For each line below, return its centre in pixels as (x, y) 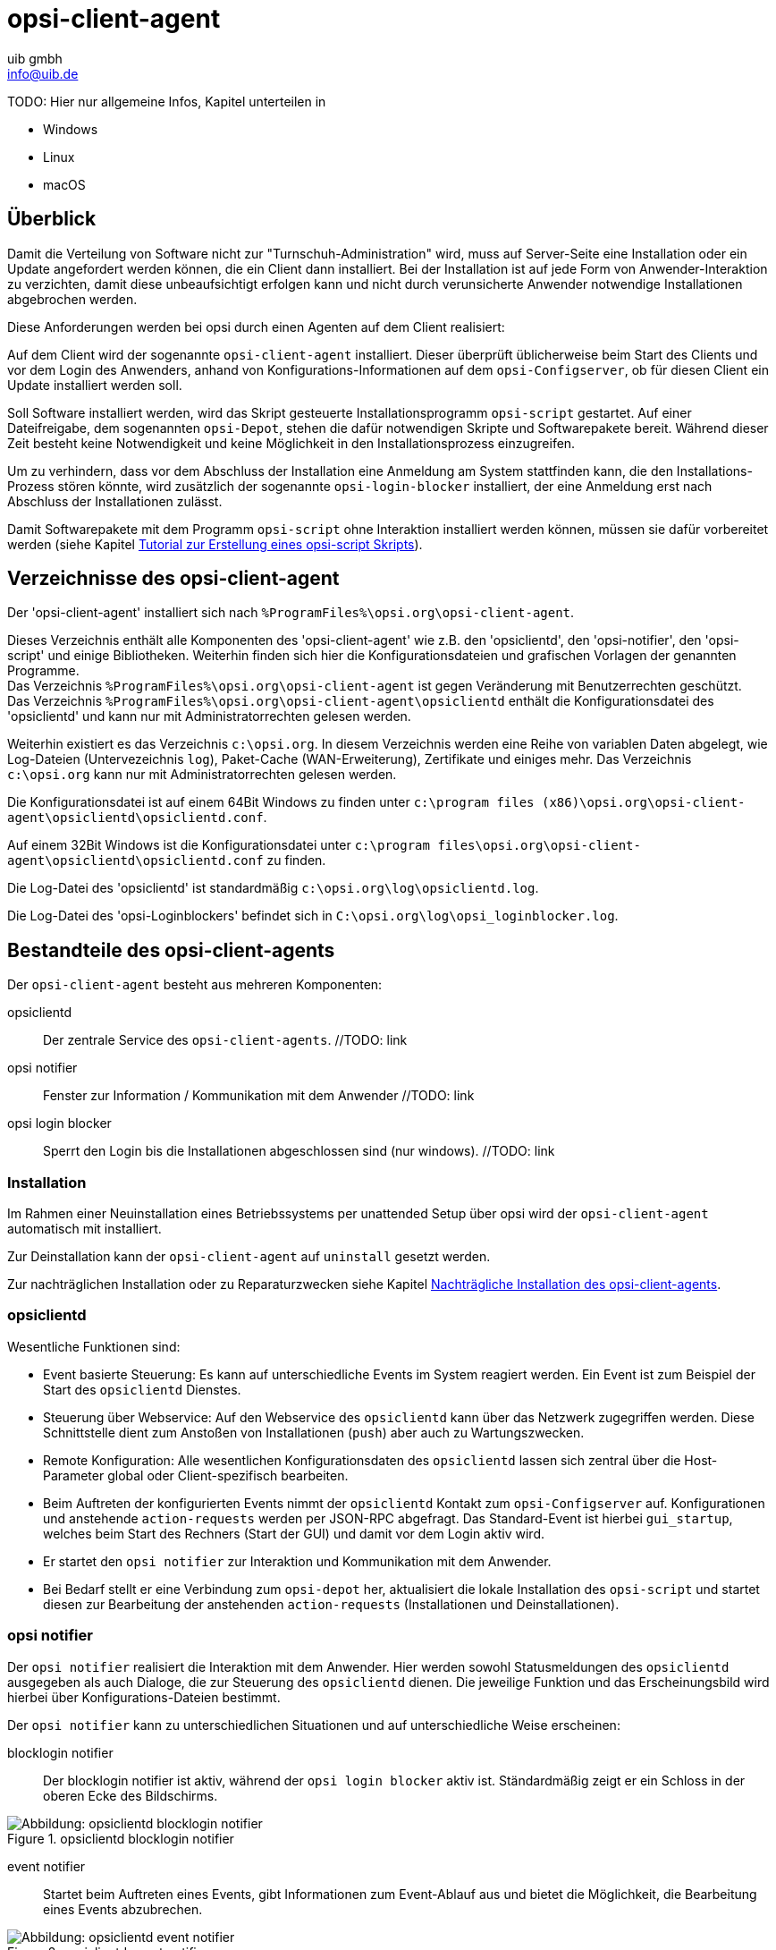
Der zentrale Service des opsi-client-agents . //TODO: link (225, 1040)
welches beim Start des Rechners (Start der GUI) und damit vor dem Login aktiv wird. (294, 1533)
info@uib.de (43, 73)
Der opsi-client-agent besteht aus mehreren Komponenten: (195, 985)
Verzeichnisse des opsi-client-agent (173, 579)
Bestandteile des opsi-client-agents (171, 950)
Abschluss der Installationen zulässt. (115, 501)
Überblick (52, 219)
